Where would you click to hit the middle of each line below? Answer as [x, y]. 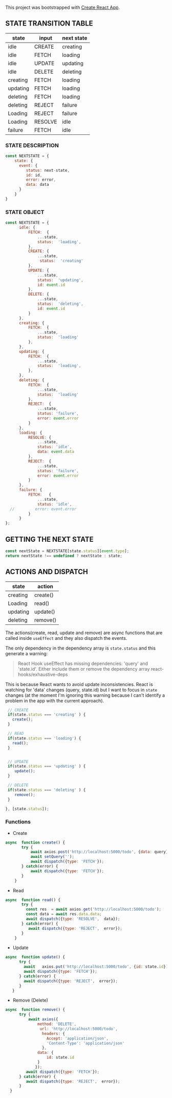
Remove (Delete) [30, 1001]
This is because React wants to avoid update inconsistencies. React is [79, 684]
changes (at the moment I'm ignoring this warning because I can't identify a [85, 695]
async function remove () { [35, 1010]
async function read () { [33, 900]
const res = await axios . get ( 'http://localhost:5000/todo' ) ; [93, 909]
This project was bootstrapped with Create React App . [63, 7]
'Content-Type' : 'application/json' [85, 1043]
